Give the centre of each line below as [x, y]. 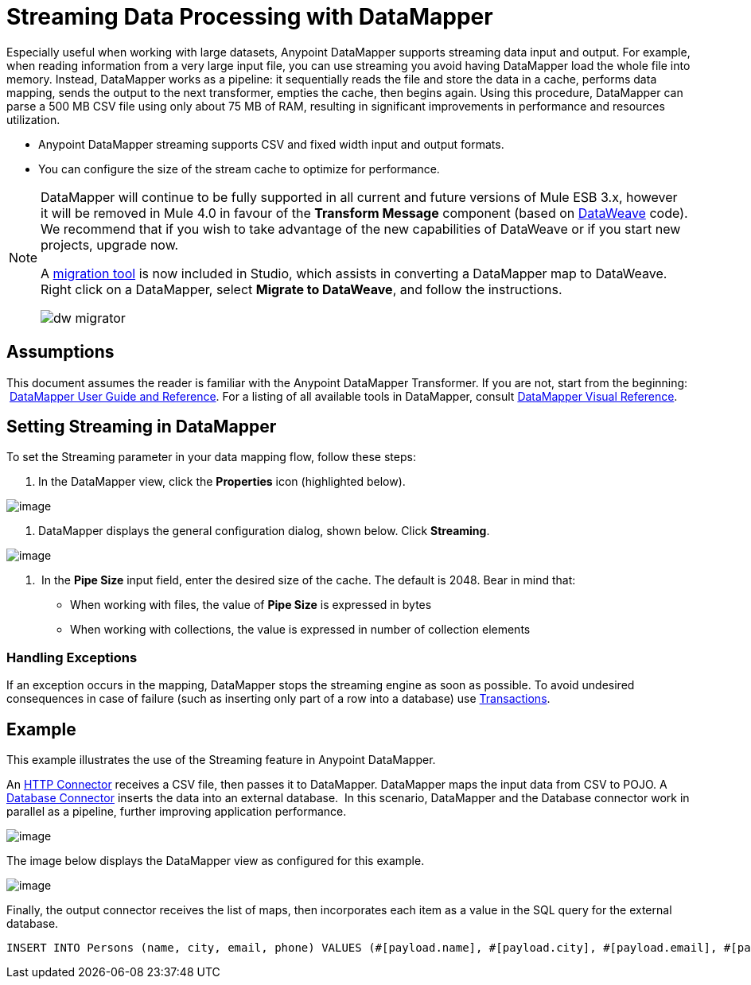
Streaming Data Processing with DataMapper [250, 17]
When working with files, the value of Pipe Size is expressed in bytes [251, 605]
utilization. [33, 119]
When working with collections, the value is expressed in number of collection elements [300, 630]
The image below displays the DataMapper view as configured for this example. [216, 861]
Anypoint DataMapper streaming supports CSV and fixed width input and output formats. [271, 144]
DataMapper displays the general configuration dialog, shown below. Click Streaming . [264, 531]
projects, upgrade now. [110, 244]
